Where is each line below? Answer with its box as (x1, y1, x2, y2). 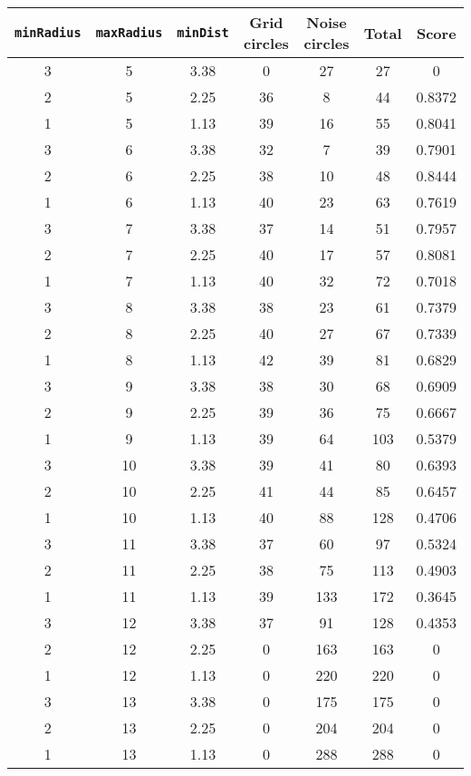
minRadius (14, 25, 82, 40)
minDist (177, 25, 229, 40)
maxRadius (95, 25, 163, 40)
